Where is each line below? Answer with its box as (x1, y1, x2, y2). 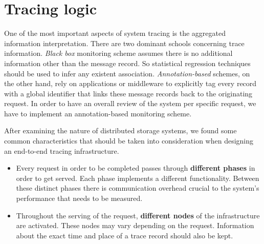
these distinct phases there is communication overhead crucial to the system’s (16, 182, 259, 193)
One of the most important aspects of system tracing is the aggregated (4, 28, 226, 38)
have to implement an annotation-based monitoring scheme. (4, 108, 192, 118)
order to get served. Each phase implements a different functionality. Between (16, 172, 259, 183)
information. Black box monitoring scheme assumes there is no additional (4, 48, 233, 58)
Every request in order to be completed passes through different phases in (16, 162, 255, 173)
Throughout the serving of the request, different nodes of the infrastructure (16, 210, 260, 220)
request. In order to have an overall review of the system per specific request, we (4, 98, 256, 109)
